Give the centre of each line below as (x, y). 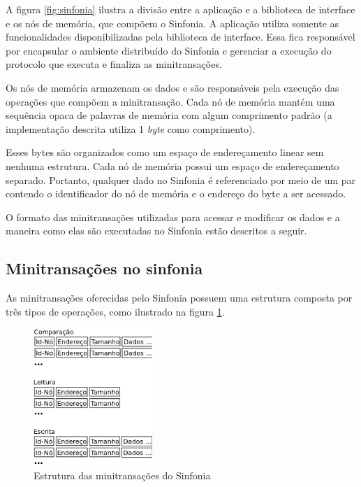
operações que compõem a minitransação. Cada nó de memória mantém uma (170, 101)
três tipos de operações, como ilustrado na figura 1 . (115, 311)
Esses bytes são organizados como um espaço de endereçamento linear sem (165, 152)
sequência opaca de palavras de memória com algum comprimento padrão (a (169, 115)
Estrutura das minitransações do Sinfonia (122, 475)
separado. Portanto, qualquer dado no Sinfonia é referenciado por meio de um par (181, 179)
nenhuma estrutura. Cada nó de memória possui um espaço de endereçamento (172, 165)
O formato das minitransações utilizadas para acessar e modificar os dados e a (173, 217)
